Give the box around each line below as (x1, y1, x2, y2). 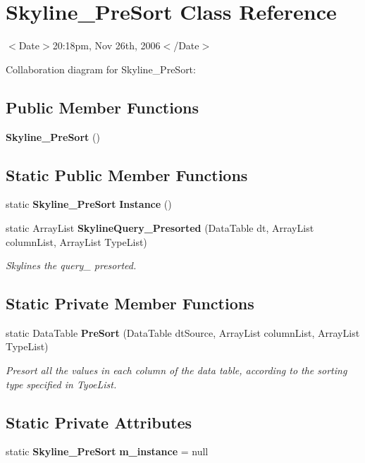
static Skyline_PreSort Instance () (6, 197, 172, 211)
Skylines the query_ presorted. (6, 258, 137, 273)
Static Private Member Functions (6, 292, 254, 314)
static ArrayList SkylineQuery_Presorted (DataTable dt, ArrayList (6, 220, 314, 235)
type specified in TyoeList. (6, 376, 117, 391)
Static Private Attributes (6, 411, 192, 433)
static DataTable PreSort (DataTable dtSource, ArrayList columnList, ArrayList (6, 325, 360, 340)
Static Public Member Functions (6, 163, 248, 185)
